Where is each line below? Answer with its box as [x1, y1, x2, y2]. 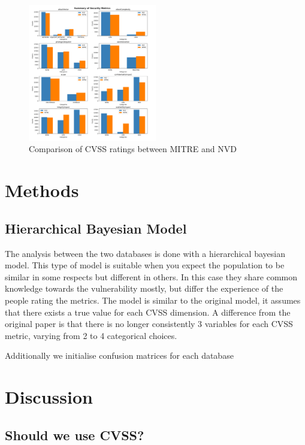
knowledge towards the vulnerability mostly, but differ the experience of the [5, 282, 283, 295]
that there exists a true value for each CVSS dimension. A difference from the [5, 305, 291, 318]
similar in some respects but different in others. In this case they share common [5, 270, 298, 283]
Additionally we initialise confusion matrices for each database [5, 349, 234, 362]
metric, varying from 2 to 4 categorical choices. [5, 329, 177, 341]
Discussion [5, 385, 93, 409]
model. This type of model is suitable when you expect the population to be [5, 259, 285, 271]
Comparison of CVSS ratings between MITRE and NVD [29, 143, 237, 155]
